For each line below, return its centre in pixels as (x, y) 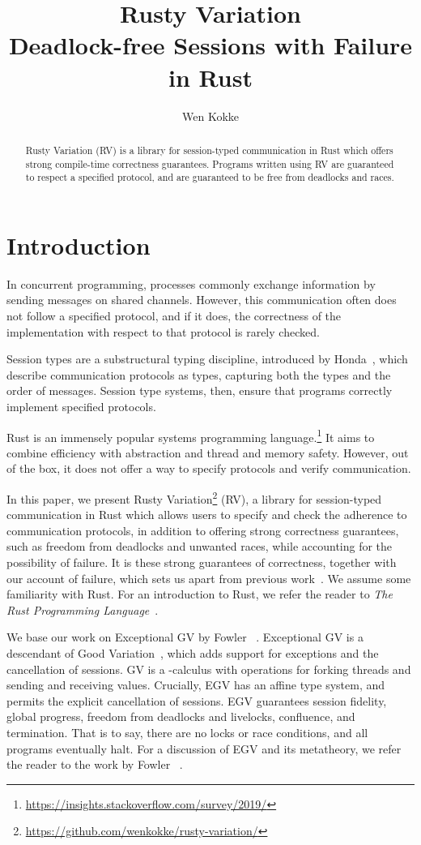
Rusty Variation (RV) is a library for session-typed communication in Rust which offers (209, 150)
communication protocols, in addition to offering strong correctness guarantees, (203, 530)
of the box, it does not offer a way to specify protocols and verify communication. (209, 468)
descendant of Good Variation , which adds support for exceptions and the (193, 652)
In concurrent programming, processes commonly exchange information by (191, 283)
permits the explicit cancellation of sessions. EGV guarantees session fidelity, (197, 700)
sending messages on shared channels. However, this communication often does (202, 300)
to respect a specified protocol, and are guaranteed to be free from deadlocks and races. (210, 177)
